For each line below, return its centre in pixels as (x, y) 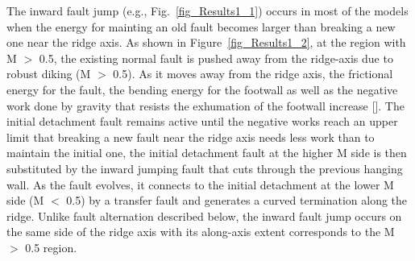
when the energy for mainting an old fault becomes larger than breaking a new (201, 26)
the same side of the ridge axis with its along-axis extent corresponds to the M (201, 232)
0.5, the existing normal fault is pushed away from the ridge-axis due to (216, 58)
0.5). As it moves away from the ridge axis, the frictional (253, 74)
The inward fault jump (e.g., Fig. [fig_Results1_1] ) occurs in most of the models (207, 10)
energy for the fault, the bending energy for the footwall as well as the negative (202, 89)
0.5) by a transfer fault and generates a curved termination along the (237, 200)
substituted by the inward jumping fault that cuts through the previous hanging (205, 168)
